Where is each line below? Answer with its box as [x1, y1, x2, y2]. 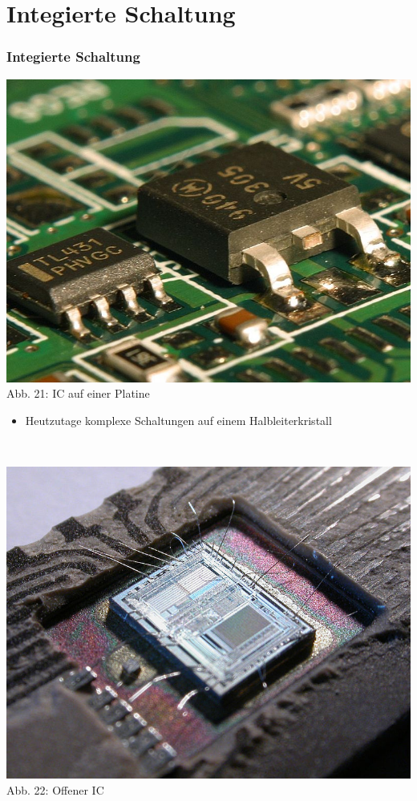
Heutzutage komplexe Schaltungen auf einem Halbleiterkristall [25, 411, 332, 428]
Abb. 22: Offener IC [6, 781, 104, 798]
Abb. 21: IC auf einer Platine [6, 385, 150, 402]
